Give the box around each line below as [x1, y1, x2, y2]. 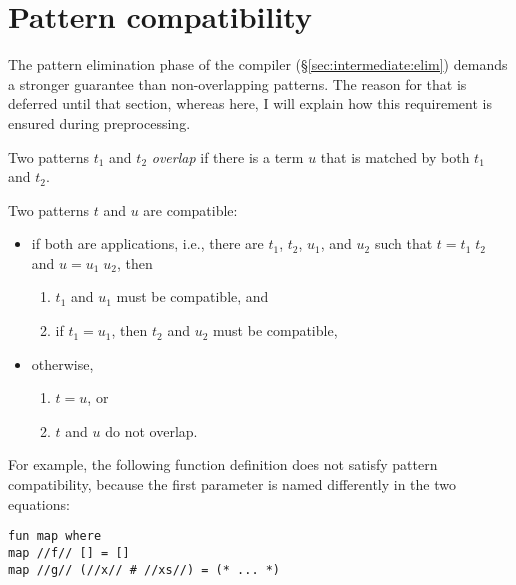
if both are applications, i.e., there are [31, 233, 264, 254]
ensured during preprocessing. [8, 112, 191, 133]
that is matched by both [320, 146, 470, 167]
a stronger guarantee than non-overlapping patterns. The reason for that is [8, 73, 467, 94]
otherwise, [31, 353, 94, 374]
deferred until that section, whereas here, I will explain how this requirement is [8, 93, 492, 114]
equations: [8, 493, 70, 514]
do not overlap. [105, 420, 198, 441]
